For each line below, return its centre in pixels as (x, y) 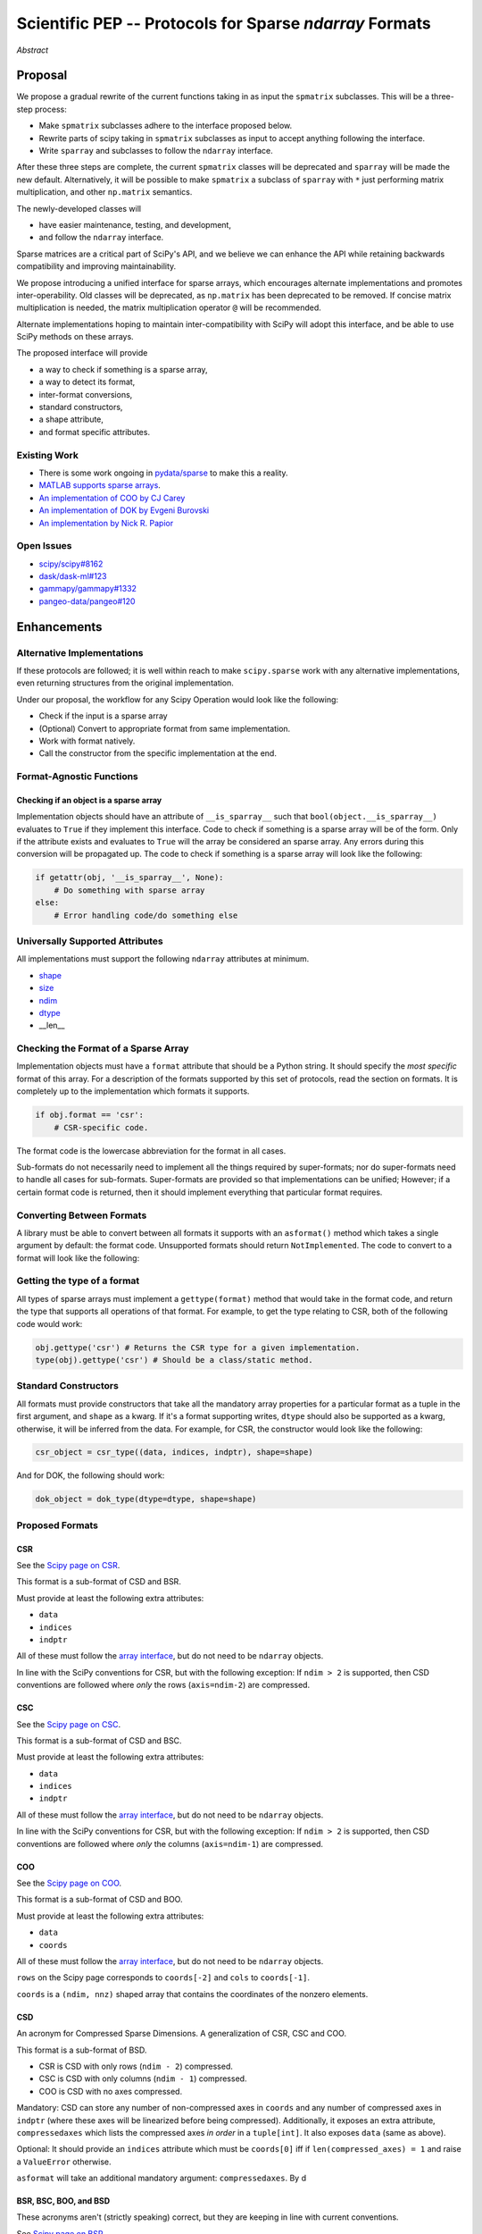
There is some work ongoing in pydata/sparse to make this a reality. (164, 473)
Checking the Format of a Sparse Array (103, 1048)
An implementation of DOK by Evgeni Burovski (124, 510)
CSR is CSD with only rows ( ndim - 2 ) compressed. (136, 2066)
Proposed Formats (57, 1525)
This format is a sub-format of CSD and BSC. (99, 1740)
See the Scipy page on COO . (69, 1883)
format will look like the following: (78, 1258)
